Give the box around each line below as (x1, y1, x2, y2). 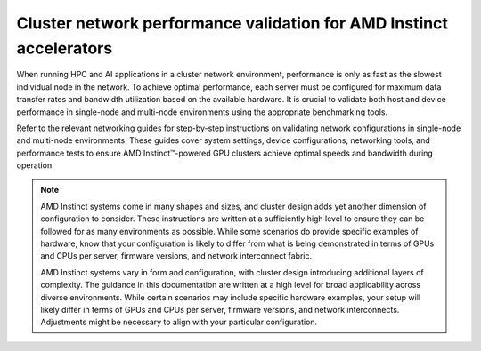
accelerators (16, 38, 113, 58)
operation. (16, 160, 54, 171)
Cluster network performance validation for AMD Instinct (16, 13, 449, 33)
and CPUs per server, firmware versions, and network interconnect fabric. (40, 251, 312, 261)
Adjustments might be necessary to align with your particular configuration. (40, 316, 318, 328)
